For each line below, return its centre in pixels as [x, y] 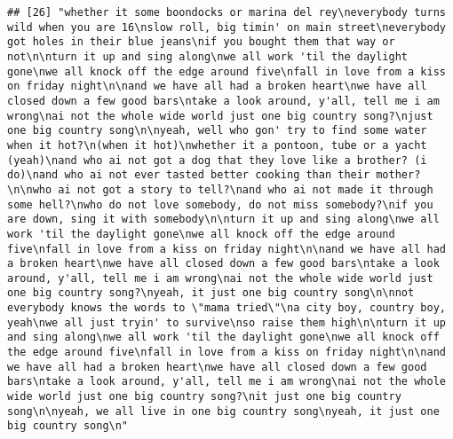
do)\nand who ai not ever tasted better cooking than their [189, 175]
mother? [398, 175]
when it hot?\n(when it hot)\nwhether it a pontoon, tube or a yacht [217, 145]
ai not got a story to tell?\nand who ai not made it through [246, 189]
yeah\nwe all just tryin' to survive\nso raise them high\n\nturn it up [226, 322]
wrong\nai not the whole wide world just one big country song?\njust [220, 116]
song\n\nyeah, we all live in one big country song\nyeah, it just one [223, 411]
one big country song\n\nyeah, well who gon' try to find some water [217, 131]
